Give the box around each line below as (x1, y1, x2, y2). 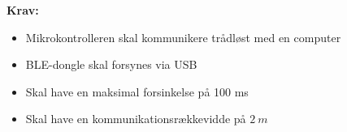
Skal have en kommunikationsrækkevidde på (25, 110, 246, 127)
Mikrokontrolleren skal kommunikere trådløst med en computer (25, 28, 341, 45)
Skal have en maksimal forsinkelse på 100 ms (25, 83, 249, 100)
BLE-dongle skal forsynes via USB (25, 56, 197, 73)
